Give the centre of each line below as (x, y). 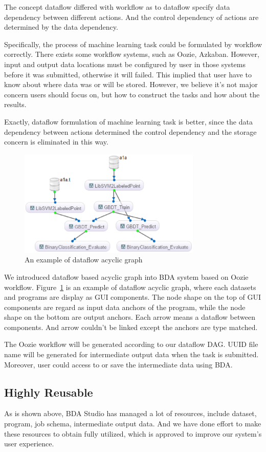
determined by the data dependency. (61, 27)
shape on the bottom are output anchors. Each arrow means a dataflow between (130, 317)
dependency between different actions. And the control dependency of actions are (131, 17)
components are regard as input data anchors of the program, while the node (125, 307)
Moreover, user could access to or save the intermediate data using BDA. (118, 364)
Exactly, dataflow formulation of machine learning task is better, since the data (128, 121)
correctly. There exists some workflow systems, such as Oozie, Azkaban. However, (132, 54)
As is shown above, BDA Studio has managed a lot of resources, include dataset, (130, 413)
